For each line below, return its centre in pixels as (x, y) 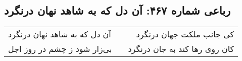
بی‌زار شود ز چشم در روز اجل (60, 49)
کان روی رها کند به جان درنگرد (181, 49)
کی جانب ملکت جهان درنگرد (185, 34)
